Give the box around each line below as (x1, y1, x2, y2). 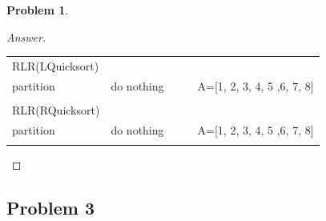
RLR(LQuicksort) (12, 57, 99, 74)
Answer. (6, 28, 46, 45)
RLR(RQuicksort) (12, 101, 100, 118)
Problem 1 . (6, 2, 69, 18)
